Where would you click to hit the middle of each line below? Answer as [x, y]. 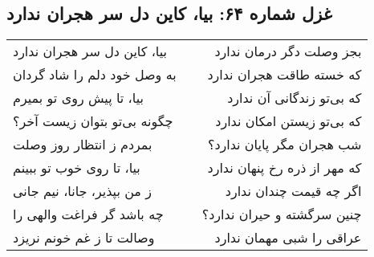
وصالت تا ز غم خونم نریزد [84, 238]
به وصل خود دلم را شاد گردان [95, 75]
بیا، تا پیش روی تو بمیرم [78, 98]
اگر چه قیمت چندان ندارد [293, 191]
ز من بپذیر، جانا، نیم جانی [82, 191]
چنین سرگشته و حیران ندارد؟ [282, 214]
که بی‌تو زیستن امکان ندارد [289, 121]
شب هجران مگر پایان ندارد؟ [285, 145]
